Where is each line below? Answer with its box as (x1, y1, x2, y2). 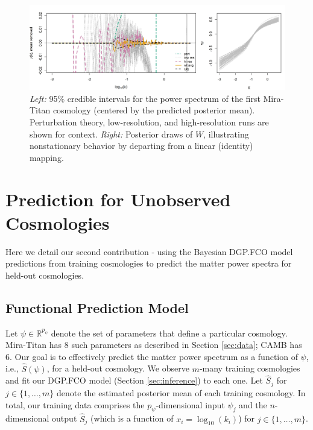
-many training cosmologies (199, 362, 300, 375)
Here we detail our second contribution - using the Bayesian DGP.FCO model (5, 245, 293, 258)
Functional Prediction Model (5, 298, 189, 317)
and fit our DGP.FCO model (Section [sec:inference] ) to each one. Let (5, 374, 263, 387)
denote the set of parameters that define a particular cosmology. (51, 326, 288, 339)
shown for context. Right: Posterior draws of (30, 127, 193, 140)
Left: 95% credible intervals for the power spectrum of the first (30, 92, 261, 104)
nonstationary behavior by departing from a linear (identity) (30, 139, 253, 152)
